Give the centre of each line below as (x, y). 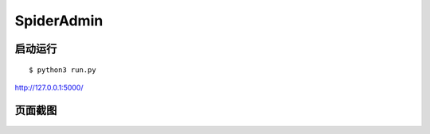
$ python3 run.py (63, 70)
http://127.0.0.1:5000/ (49, 87)
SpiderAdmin (59, 21)
